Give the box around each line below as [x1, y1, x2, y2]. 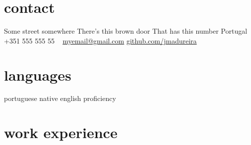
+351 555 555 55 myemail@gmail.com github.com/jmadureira [4, 35, 197, 46]
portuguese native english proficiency [4, 93, 116, 103]
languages [4, 64, 71, 85]
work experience [4, 122, 118, 143]
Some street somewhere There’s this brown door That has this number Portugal [4, 26, 248, 36]
